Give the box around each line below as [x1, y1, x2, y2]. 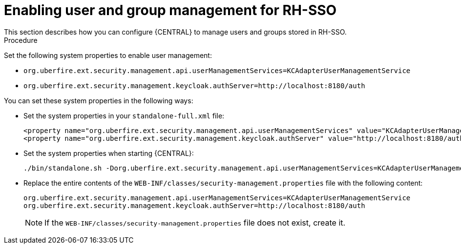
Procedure [4, 36, 38, 44]
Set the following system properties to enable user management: [4, 51, 212, 59]
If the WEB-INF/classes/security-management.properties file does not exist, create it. [44, 217, 346, 228]
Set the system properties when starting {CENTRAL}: [23, 149, 194, 157]
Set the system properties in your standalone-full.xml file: [23, 111, 225, 120]
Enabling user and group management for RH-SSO [4, 2, 337, 19]
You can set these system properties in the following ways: [4, 96, 193, 105]
